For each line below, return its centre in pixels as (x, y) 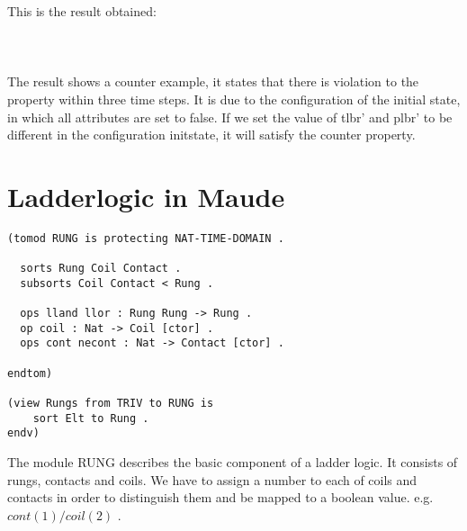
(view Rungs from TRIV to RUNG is (111, 404)
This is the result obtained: (82, 11)
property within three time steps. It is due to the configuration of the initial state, (234, 99)
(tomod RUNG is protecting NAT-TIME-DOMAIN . (146, 238)
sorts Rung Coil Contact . (101, 269)
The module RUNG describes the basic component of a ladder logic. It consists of (233, 462)
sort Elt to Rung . (91, 418)
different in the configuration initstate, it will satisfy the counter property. (211, 135)
